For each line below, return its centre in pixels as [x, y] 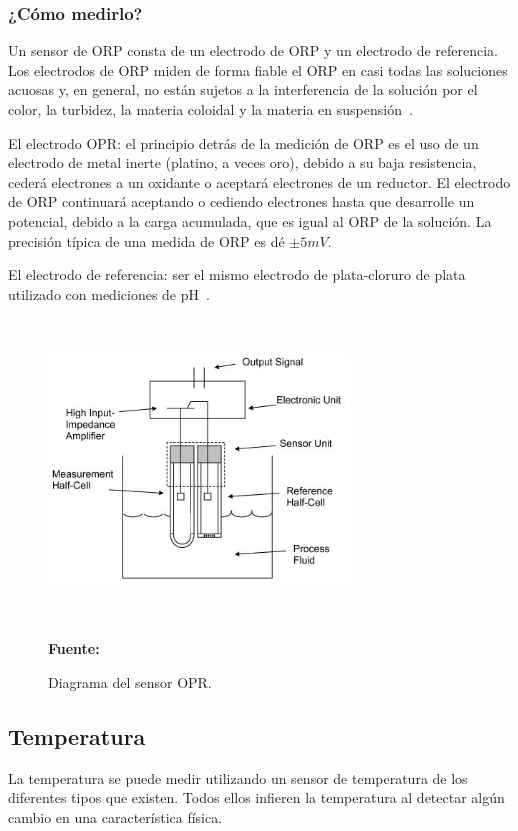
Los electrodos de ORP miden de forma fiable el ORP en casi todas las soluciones [258, 69]
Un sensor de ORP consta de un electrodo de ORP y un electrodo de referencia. [253, 50]
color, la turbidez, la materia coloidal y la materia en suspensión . [210, 109]
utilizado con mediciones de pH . [109, 293]
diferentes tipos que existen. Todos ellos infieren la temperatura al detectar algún [256, 797]
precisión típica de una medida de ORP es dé [146, 240]
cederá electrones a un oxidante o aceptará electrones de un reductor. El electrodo [259, 181]
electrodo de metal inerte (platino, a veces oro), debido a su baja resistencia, [242, 162]
